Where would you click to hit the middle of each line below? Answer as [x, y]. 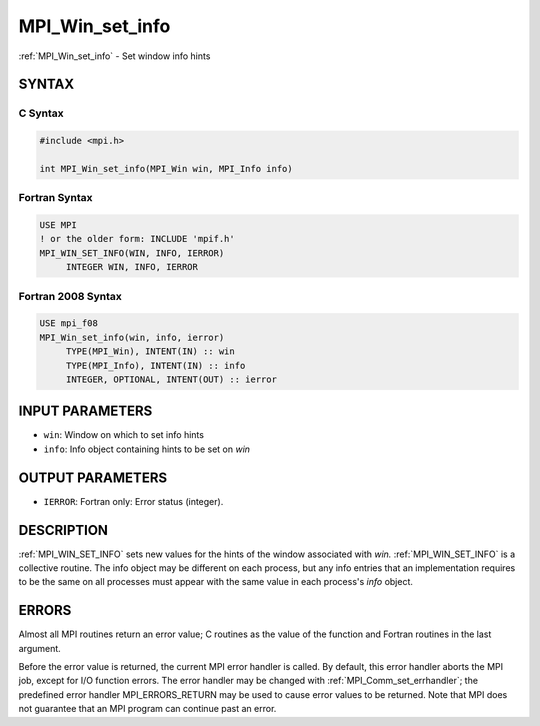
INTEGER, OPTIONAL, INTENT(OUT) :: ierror [171, 379]
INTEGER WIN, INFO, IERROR [132, 267]
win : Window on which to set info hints [124, 435]
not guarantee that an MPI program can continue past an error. [147, 709]
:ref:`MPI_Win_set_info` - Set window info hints [114, 56]
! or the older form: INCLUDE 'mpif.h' [137, 239]
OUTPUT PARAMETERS [93, 477]
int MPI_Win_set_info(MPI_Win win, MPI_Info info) [166, 168]
